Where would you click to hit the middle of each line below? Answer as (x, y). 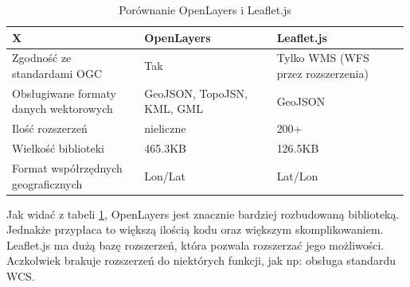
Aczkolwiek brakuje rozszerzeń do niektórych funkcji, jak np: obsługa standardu (201, 260)
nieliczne (165, 128)
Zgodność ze (42, 58)
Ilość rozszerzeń (50, 128)
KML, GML (174, 109)
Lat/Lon (297, 175)
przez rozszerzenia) (322, 74)
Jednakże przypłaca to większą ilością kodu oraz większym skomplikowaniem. (195, 229)
